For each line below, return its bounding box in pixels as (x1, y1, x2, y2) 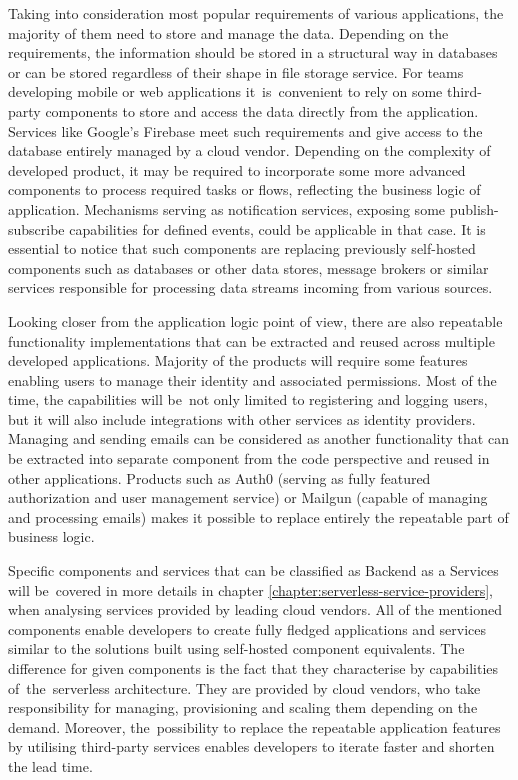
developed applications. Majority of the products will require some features (8, 350, 468, 371)
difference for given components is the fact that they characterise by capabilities (8, 658, 499, 678)
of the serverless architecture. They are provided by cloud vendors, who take (8, 677, 481, 698)
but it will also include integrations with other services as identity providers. (8, 408, 476, 429)
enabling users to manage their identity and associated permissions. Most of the (8, 369, 497, 390)
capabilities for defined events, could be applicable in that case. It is (69, 218, 486, 239)
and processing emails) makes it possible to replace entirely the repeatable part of (8, 506, 509, 527)
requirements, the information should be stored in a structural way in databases (8, 42, 498, 63)
